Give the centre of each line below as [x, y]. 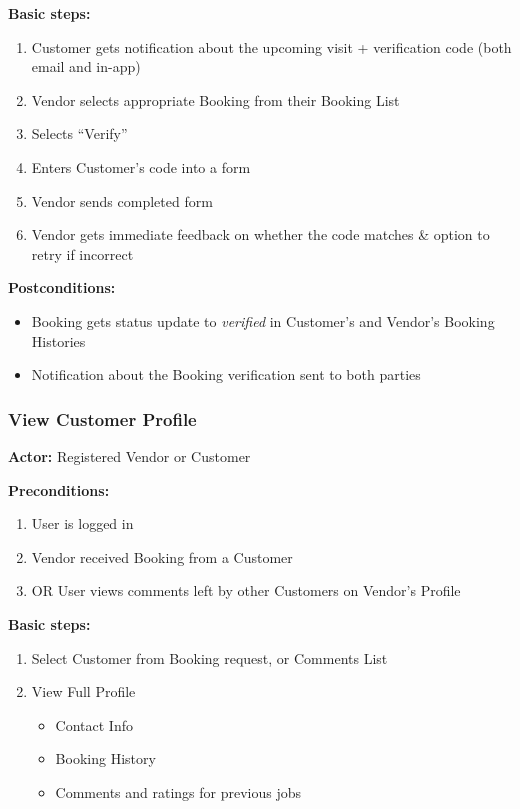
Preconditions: [59, 489]
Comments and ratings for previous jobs [178, 791]
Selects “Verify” [79, 133]
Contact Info [94, 724]
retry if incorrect [82, 253]
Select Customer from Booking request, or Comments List [209, 657]
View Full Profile [83, 691]
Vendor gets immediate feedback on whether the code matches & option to [260, 234]
